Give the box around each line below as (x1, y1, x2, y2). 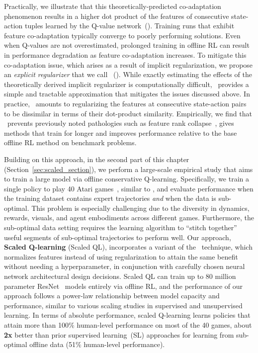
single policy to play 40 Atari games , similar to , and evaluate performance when (4, 183, 254, 193)
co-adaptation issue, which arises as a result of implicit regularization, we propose (4, 59, 253, 70)
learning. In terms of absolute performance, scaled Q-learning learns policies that (4, 310, 251, 320)
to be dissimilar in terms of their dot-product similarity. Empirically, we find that (4, 108, 252, 118)
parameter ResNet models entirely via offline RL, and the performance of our (4, 280, 243, 291)
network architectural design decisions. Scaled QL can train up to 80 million (4, 271, 236, 281)
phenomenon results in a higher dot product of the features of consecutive (4, 10, 229, 21)
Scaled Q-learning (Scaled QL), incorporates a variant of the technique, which (4, 242, 253, 252)
